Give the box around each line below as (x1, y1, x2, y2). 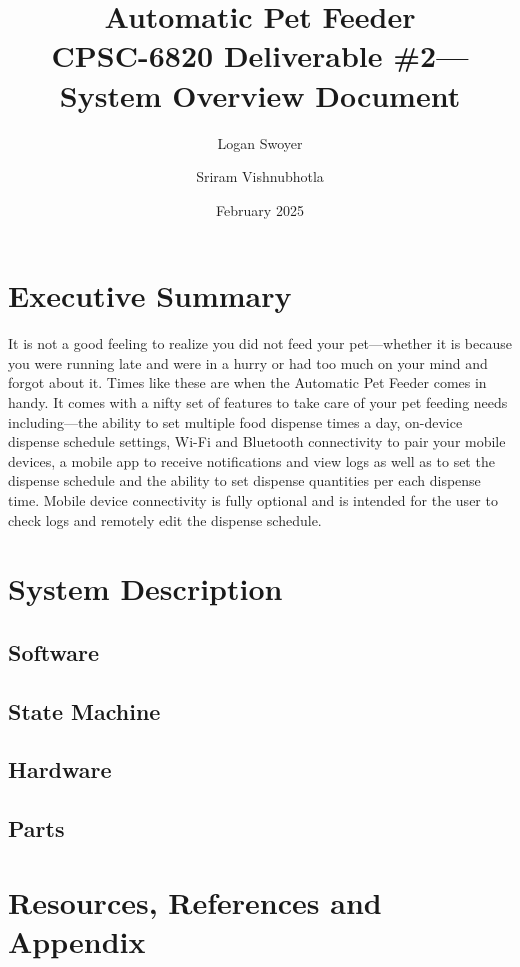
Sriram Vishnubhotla (196, 166, 324, 187)
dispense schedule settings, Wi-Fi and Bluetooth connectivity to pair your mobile (8, 431, 506, 452)
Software (8, 636, 100, 667)
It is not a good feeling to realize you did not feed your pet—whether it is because (8, 333, 512, 354)
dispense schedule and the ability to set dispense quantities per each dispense (8, 470, 481, 491)
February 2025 (216, 199, 304, 220)
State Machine (8, 695, 161, 726)
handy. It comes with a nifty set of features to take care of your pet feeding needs (8, 392, 508, 412)
